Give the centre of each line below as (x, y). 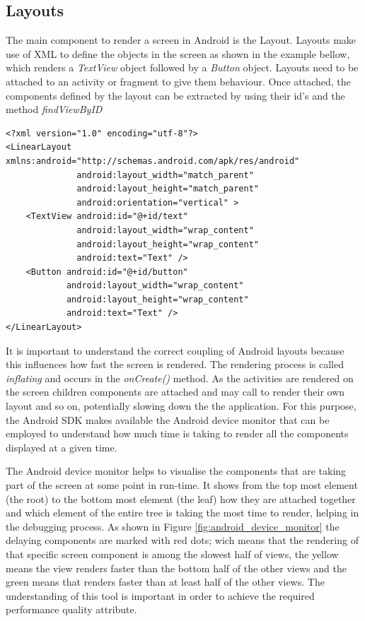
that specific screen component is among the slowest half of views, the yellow (172, 554)
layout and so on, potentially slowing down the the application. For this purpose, (181, 406)
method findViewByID (54, 109)
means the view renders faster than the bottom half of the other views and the (176, 568)
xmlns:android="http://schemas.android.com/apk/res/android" (153, 161)
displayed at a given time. (62, 447)
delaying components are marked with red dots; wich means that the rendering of (182, 540)
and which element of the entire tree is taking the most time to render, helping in (182, 513)
